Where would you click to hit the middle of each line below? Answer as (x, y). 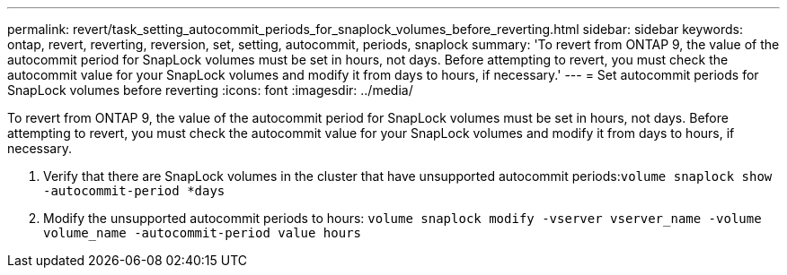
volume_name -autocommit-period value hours (203, 233)
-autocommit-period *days (134, 191)
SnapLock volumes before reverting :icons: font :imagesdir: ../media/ (210, 90)
